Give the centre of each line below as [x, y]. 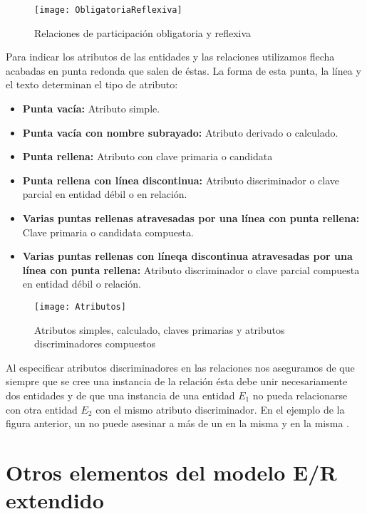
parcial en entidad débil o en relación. [105, 194]
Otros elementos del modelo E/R [171, 472]
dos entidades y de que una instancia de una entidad [120, 395]
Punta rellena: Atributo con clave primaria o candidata [148, 156]
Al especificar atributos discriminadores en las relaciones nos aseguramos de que [180, 367]
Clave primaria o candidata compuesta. [108, 232]
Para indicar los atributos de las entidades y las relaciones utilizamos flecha [170, 57]
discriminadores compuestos [95, 343]
